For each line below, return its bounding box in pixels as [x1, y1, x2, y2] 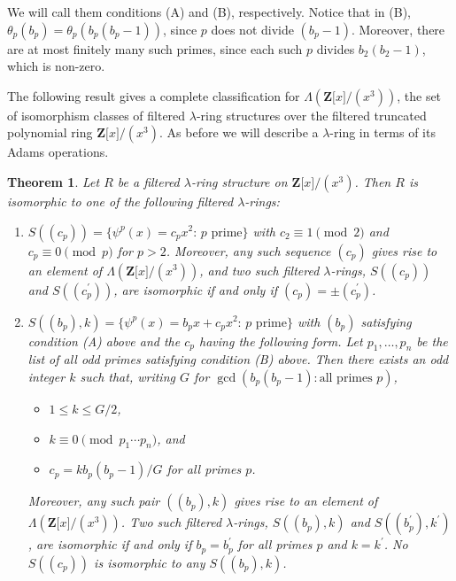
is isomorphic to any [94, 553, 205, 571]
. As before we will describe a [159, 123, 319, 142]
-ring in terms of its [329, 123, 436, 142]
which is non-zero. [7, 57, 105, 75]
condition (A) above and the [27, 331, 181, 350]
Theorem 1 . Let [7, 172, 100, 190]
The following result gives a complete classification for [7, 86, 300, 105]
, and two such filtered [199, 260, 320, 279]
